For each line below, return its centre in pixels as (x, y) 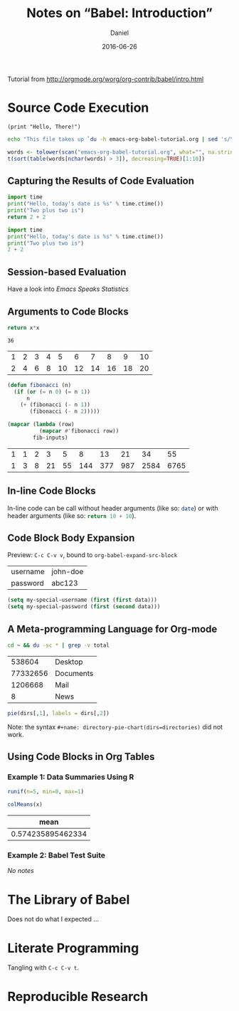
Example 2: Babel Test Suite (56, 855)
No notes (21, 871)
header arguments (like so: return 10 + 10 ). (72, 515)
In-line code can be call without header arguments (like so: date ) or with (113, 508)
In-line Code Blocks (52, 491)
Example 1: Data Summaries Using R (71, 777)
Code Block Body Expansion (71, 538)
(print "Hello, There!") (44, 127)
